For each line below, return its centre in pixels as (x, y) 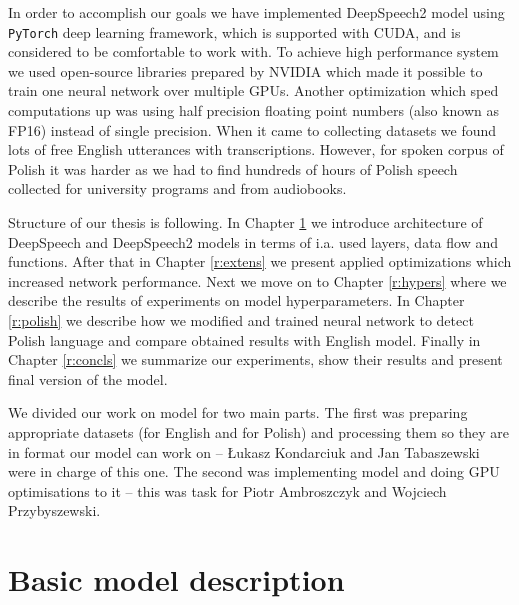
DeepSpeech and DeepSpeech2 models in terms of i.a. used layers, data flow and (253, 241)
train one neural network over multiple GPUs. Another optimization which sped (253, 90)
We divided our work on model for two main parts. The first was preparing (238, 412)
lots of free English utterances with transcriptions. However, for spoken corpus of (256, 149)
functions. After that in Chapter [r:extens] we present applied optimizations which (260, 261)
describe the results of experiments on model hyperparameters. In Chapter (236, 300)
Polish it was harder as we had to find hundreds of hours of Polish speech (233, 168)
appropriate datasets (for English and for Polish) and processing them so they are (258, 431)
